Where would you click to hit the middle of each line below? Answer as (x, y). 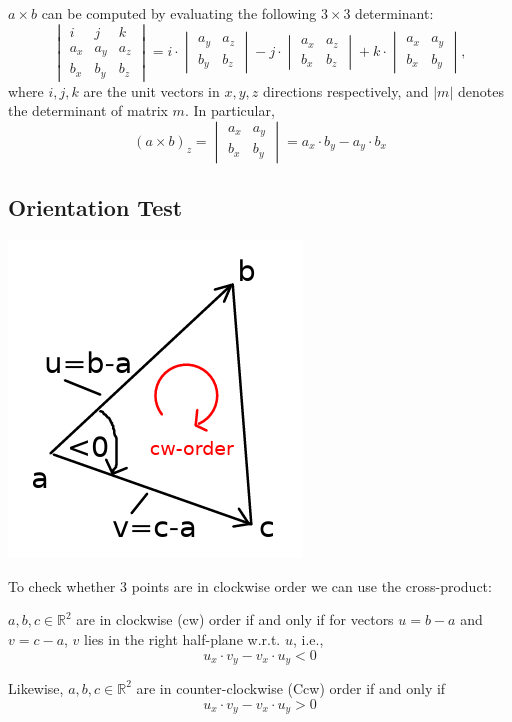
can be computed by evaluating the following (179, 13)
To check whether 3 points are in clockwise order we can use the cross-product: (250, 585)
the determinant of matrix (88, 110)
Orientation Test (95, 207)
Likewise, (36, 687)
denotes (480, 90)
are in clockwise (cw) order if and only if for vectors (235, 619)
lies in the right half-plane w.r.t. (182, 638)
